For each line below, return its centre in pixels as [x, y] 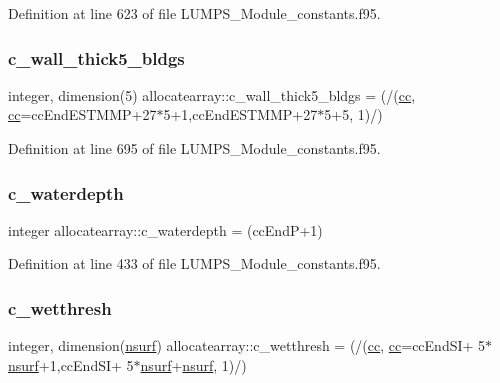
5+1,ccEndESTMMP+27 [240, 114]
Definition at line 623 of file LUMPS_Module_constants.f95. [194, 13]
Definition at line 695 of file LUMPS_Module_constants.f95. [194, 148]
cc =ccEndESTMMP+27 [82, 114]
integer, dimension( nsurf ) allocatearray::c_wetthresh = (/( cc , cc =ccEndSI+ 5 [247, 345]
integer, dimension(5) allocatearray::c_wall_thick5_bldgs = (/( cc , [212, 94]
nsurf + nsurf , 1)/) [193, 364]
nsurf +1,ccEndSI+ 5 [71, 364]
